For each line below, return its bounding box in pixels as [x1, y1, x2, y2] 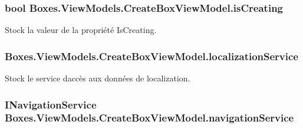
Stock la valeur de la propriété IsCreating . [5, 24, 157, 36]
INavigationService [5, 97, 97, 111]
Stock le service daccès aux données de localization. [5, 72, 190, 84]
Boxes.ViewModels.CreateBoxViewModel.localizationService [5, 48, 298, 63]
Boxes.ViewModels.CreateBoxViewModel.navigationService [5, 110, 294, 125]
